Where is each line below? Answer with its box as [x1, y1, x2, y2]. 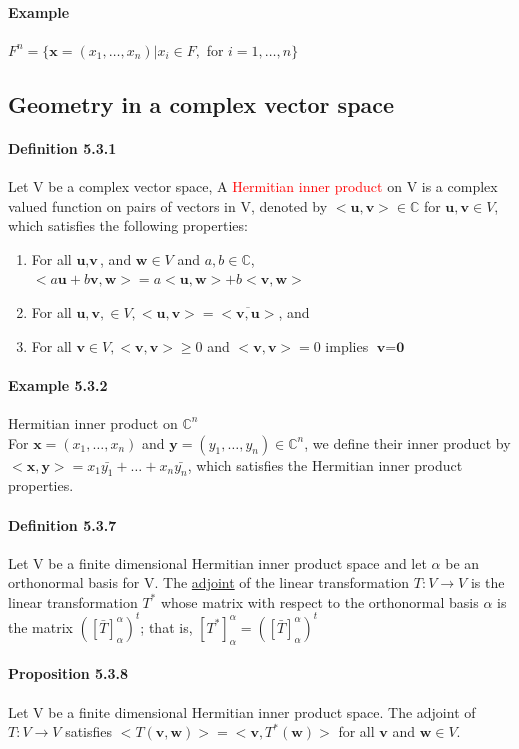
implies [325, 335, 369, 356]
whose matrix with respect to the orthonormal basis [160, 591, 479, 612]
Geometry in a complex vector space [8, 88, 395, 119]
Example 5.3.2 [8, 374, 108, 395]
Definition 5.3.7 [8, 514, 117, 535]
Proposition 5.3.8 [8, 663, 129, 684]
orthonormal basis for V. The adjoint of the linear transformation [8, 572, 410, 593]
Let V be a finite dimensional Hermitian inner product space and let [8, 552, 427, 573]
